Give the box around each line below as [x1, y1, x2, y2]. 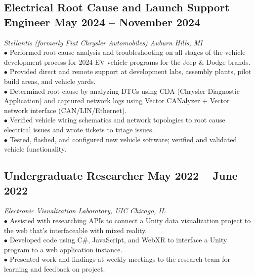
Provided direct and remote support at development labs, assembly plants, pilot [9, 66, 252, 77]
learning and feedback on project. [4, 263, 105, 274]
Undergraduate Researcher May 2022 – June [4, 168, 238, 183]
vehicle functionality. [4, 144, 67, 154]
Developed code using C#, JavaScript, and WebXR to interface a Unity [9, 235, 227, 245]
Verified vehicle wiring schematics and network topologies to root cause [9, 115, 225, 125]
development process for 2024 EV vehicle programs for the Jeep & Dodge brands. [4, 56, 251, 67]
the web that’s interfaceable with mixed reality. [4, 225, 147, 235]
